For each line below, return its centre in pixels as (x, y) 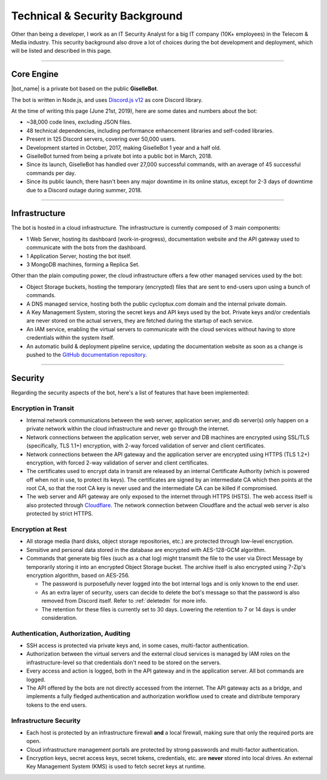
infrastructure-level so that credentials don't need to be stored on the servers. (124, 662)
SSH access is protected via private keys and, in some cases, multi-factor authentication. (138, 645)
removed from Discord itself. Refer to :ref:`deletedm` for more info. (124, 601)
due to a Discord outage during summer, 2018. (84, 190)
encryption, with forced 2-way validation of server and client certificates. (117, 462)
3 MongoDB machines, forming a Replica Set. (83, 264)
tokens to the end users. (57, 705)
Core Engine (35, 74)
